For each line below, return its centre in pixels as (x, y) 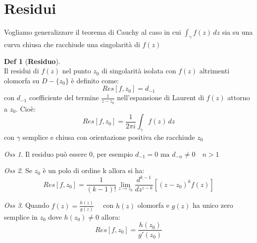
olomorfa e (153, 205)
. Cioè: (26, 108)
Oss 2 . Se (18, 170)
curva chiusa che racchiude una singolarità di (72, 44)
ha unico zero (213, 205)
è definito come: (95, 80)
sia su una (237, 32)
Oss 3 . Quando (27, 205)
